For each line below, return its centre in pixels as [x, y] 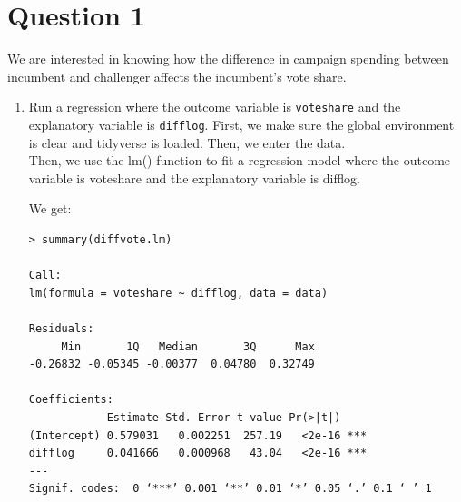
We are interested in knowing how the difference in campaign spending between [228, 59]
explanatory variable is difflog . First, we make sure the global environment [241, 124]
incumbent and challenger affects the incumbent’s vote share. [177, 76]
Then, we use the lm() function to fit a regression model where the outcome [240, 160]
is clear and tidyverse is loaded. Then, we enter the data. [187, 142]
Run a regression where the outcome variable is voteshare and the [215, 107]
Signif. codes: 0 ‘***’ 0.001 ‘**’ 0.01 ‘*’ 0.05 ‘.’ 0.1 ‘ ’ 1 [230, 489]
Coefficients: [71, 400]
